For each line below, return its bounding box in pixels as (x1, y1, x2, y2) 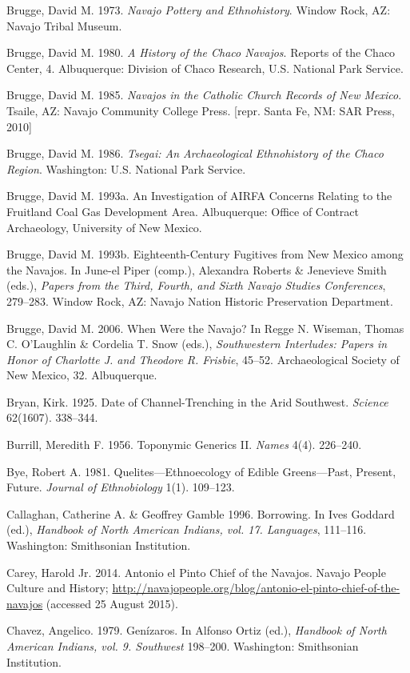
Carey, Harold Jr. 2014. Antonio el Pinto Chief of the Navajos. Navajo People (6, 563, 386, 580)
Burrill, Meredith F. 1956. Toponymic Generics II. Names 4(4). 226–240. (6, 436, 362, 453)
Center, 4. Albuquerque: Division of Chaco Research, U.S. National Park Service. (6, 59, 404, 76)
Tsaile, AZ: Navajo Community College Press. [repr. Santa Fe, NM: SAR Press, (6, 102, 395, 118)
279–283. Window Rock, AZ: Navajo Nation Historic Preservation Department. (6, 292, 393, 309)
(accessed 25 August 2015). (46, 595, 178, 611)
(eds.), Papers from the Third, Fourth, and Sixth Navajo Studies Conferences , (6, 277, 386, 294)
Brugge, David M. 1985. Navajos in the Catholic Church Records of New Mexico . (6, 86, 402, 103)
